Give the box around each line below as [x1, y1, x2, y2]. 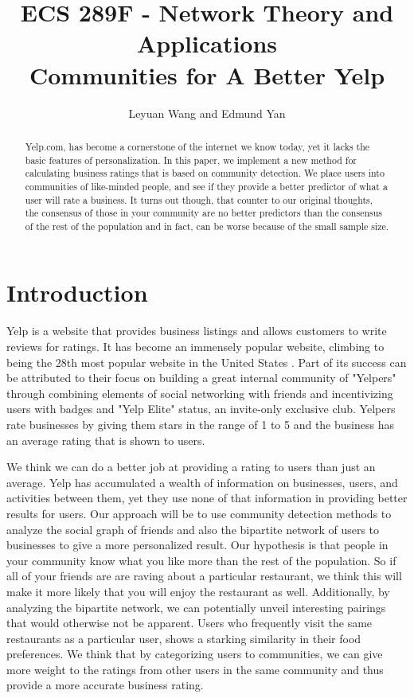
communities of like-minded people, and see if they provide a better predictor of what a [25, 179, 388, 193]
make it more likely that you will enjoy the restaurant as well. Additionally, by [6, 583, 390, 599]
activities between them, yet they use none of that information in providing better [6, 489, 408, 506]
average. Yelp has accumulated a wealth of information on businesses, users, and [6, 474, 398, 490]
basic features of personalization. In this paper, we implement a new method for [25, 153, 357, 166]
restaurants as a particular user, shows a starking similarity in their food [6, 630, 361, 646]
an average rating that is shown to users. [6, 431, 205, 448]
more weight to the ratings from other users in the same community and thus [6, 661, 384, 677]
